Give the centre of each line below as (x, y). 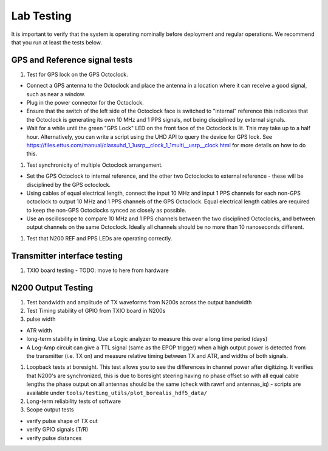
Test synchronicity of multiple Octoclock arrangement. (95, 165)
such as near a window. (56, 94)
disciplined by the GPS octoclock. (69, 184)
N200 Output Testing (52, 288)
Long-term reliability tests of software (74, 401)
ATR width (39, 330)
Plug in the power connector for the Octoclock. (85, 103)
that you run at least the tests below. (57, 42)
